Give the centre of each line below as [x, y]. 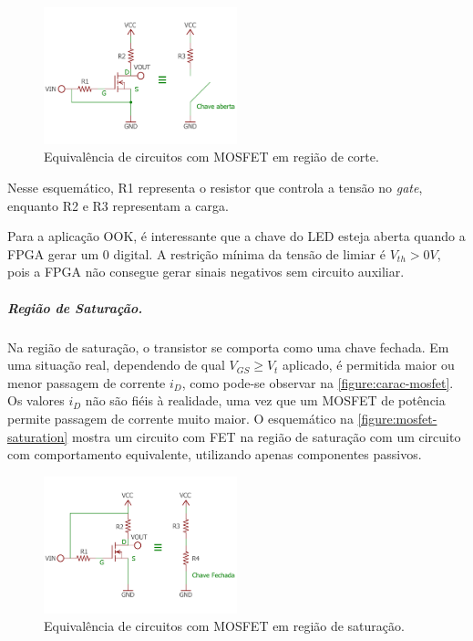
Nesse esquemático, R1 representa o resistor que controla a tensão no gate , [215, 188]
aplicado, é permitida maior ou [369, 365]
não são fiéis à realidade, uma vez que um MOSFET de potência [265, 400]
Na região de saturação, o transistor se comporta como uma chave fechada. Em [228, 347]
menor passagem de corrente [87, 382]
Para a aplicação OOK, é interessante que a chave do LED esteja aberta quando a [236, 236]
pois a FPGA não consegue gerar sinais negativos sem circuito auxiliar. [206, 272]
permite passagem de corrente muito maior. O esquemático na [180, 418]
